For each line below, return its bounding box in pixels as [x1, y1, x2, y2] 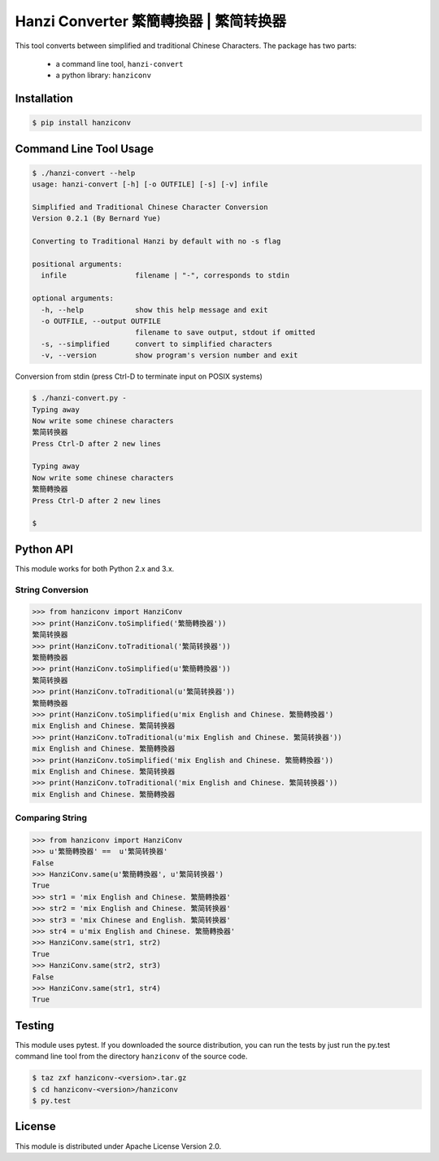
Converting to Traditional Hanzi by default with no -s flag [32, 237, 281, 246]
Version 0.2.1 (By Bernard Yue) [32, 214, 162, 223]
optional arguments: [32, 294, 114, 303]
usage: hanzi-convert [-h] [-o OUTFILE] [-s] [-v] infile [32, 180, 268, 189]
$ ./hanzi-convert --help [32, 168, 136, 177]
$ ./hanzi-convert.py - [32, 393, 128, 403]
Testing [15, 1019, 54, 1032]
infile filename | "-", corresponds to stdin [41, 271, 290, 280]
